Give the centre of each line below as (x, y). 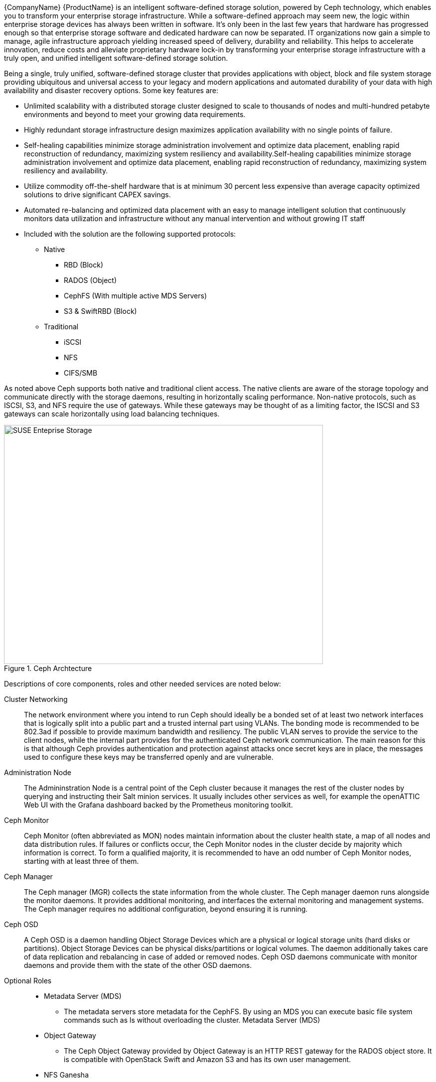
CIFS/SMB (81, 373)
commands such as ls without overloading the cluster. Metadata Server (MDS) (192, 1020)
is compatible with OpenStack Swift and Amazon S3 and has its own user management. (208, 1059)
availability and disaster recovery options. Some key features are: (111, 90)
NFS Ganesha (67, 1075)
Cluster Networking (36, 699)
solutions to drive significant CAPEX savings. (97, 195)
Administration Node (38, 772)
